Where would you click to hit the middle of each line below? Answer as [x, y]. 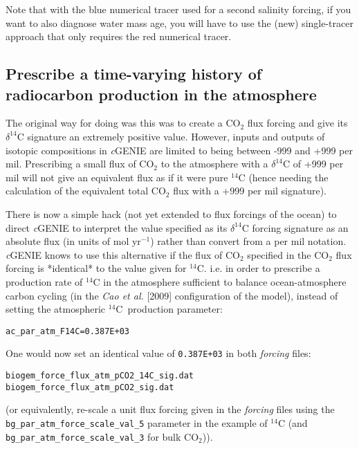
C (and [293, 422]
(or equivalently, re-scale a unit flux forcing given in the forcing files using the [170, 409]
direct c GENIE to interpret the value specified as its [117, 227]
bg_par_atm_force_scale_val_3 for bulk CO [102, 436]
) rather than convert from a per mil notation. [248, 241]
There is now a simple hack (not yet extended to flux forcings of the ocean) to [171, 213]
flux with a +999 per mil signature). [250, 191]
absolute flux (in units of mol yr [73, 241]
